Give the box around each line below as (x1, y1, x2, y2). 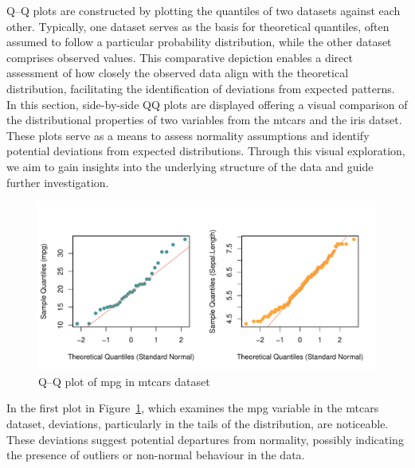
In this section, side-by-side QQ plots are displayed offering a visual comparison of (6, 96, 408, 112)
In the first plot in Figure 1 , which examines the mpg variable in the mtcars (6, 400, 379, 416)
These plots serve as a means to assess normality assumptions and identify (6, 127, 370, 143)
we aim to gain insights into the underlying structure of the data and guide (6, 158, 374, 174)
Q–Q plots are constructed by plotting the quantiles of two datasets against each (6, 2, 401, 18)
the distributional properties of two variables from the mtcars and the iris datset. (6, 111, 402, 128)
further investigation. (6, 174, 109, 190)
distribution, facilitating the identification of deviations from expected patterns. (6, 80, 395, 96)
